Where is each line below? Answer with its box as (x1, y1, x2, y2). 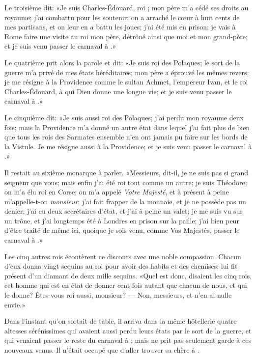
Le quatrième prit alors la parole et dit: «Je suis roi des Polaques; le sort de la (4, 57, 240, 67)
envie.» (4, 299, 26, 309)
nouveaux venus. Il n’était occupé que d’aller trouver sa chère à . (4, 345, 199, 355)
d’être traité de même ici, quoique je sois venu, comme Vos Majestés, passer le (4, 225, 240, 235)
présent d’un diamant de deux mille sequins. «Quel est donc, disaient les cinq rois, (4, 270, 252, 280)
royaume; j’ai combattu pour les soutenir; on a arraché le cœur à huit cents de (4, 12, 240, 22)
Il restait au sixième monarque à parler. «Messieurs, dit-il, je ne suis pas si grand (4, 167, 248, 177)
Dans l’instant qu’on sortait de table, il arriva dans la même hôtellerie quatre (4, 316, 237, 326)
